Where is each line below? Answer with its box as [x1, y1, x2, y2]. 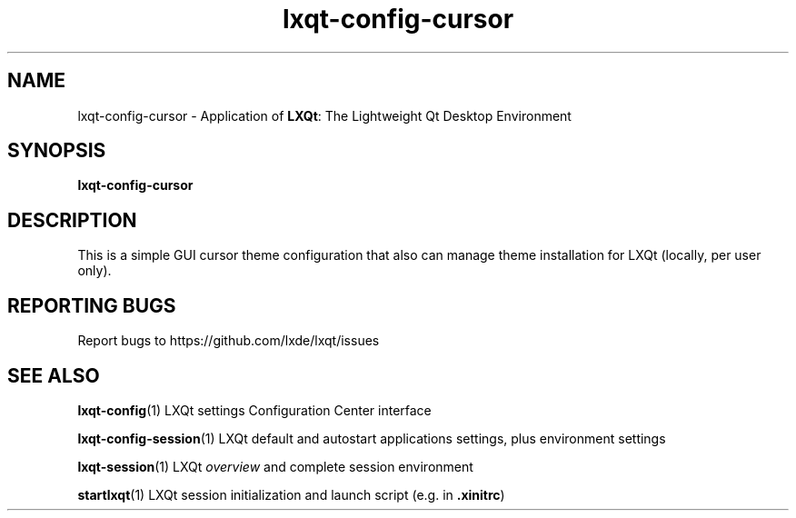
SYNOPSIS [7, 139, 106, 163]
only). [77, 263, 112, 279]
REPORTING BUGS [7, 294, 176, 317]
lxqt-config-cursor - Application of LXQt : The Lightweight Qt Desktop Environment [77, 107, 572, 124]
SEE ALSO [7, 364, 100, 387]
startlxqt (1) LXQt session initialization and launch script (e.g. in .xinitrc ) [77, 486, 505, 503]
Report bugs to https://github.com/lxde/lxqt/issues [77, 333, 380, 349]
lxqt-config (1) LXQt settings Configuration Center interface [77, 402, 432, 418]
